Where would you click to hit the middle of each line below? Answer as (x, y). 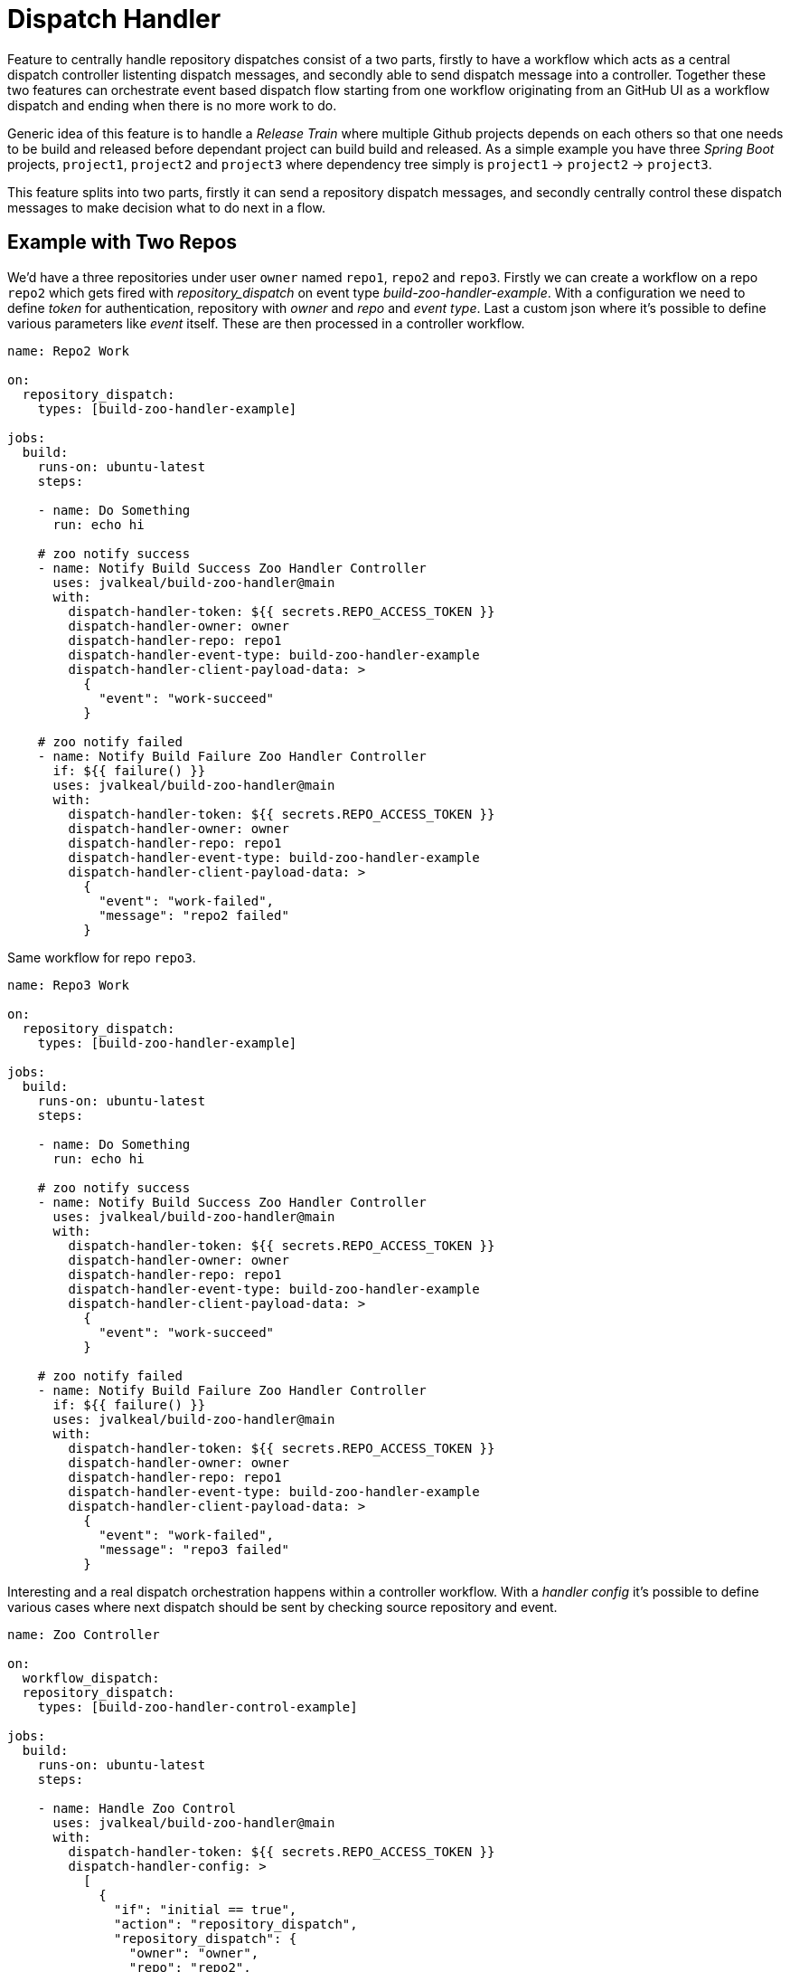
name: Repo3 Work (68, 985)
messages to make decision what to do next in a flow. (166, 207)
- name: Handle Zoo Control (136, 1808)
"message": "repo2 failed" (194, 915)
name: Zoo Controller (84, 1634)
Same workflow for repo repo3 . (102, 957)
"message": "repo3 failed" (194, 1549)
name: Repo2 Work (68, 351)
